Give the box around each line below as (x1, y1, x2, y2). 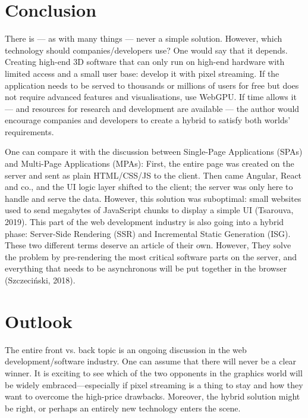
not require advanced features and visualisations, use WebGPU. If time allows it (5, 91, 297, 103)
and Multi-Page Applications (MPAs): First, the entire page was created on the (5, 157, 294, 170)
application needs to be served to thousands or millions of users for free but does (5, 79, 299, 91)
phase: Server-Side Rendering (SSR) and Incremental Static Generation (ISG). (5, 227, 291, 239)
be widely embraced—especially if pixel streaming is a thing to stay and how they (5, 378, 303, 391)
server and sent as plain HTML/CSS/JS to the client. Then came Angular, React (5, 169, 302, 181)
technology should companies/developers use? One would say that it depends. (5, 43, 288, 56)
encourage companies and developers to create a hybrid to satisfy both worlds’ (5, 114, 291, 126)
